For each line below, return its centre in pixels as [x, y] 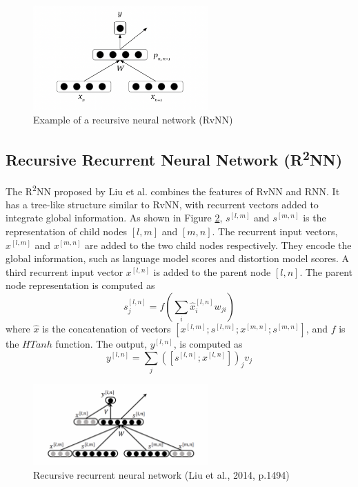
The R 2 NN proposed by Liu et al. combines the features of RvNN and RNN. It [173, 190]
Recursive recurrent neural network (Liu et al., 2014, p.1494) [161, 474]
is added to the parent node [212, 271]
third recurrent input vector [64, 271]
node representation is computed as [80, 285]
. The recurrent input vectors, [275, 231]
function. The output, [101, 343]
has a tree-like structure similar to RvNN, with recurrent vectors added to [162, 204]
